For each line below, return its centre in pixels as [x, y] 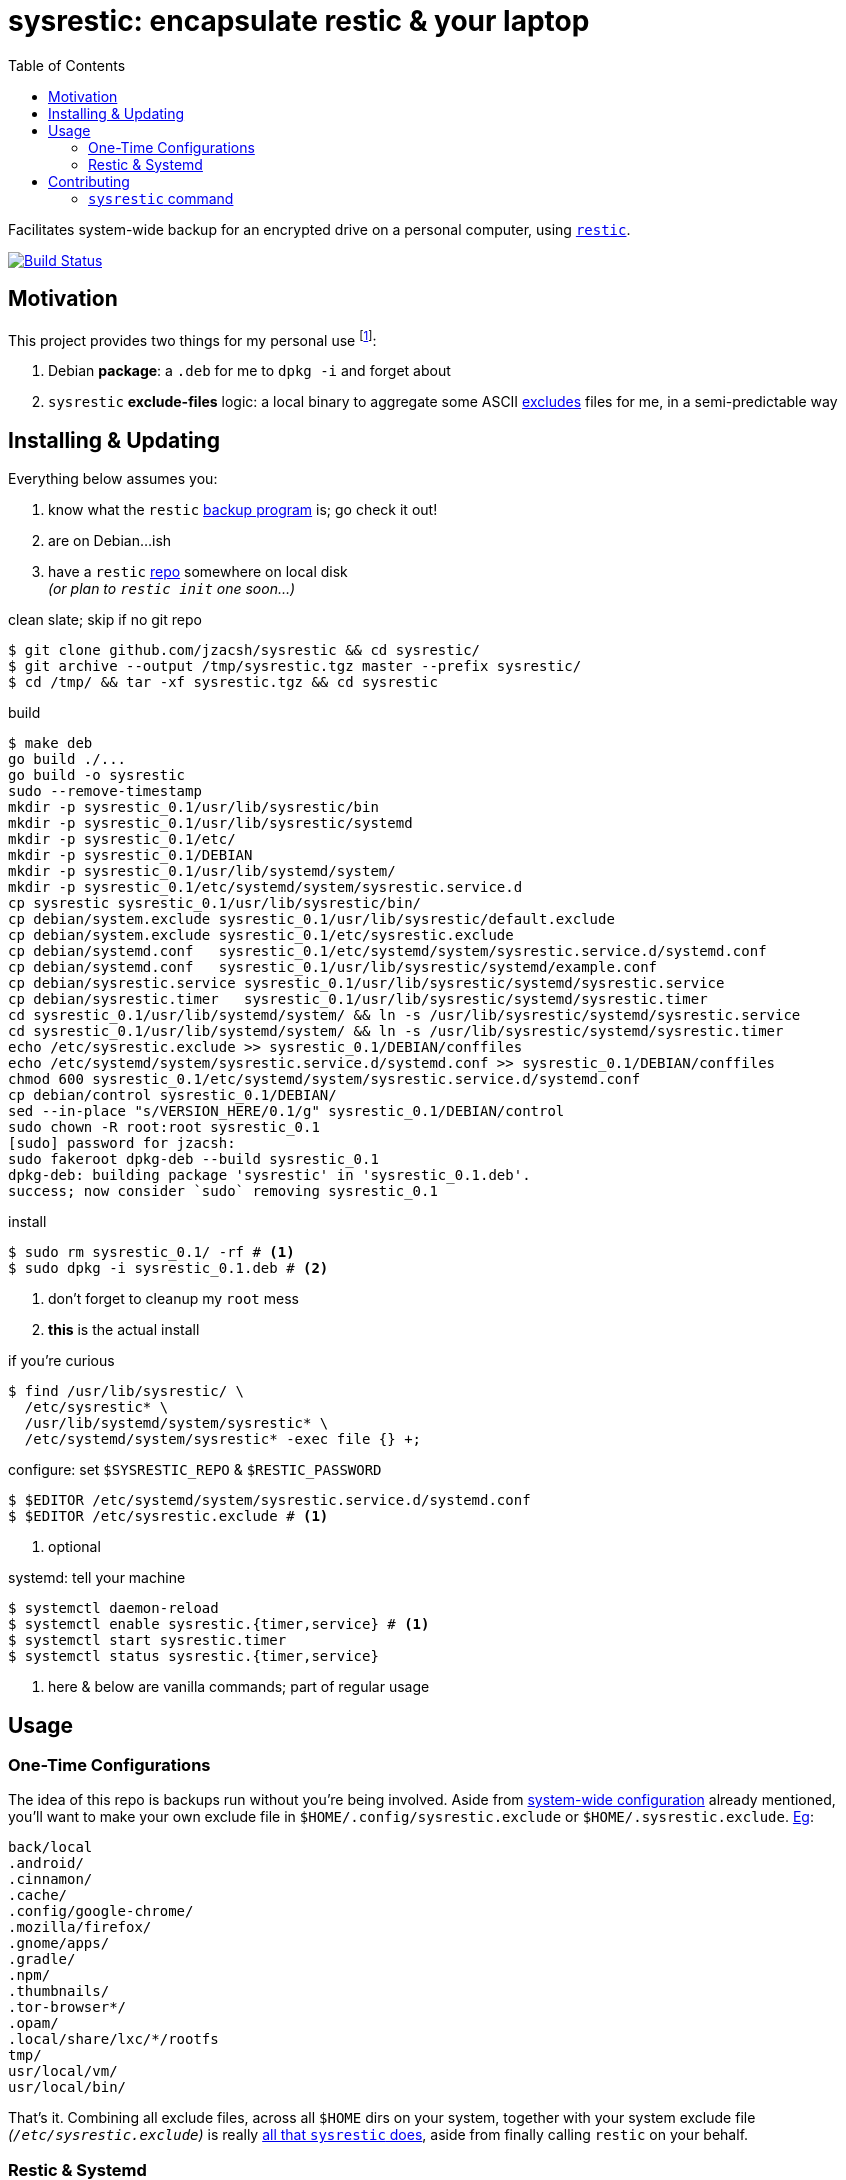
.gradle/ [42, 1959]
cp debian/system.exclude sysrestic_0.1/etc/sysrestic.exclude [261, 935]
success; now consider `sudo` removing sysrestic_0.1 [223, 1191]
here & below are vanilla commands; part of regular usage [239, 1687]
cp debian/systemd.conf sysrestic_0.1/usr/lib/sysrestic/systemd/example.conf [333, 967]
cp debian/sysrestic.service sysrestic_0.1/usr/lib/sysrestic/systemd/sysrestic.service [366, 983]
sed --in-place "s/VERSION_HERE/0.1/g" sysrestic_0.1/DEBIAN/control [286, 1111]
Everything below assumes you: [113, 479]
